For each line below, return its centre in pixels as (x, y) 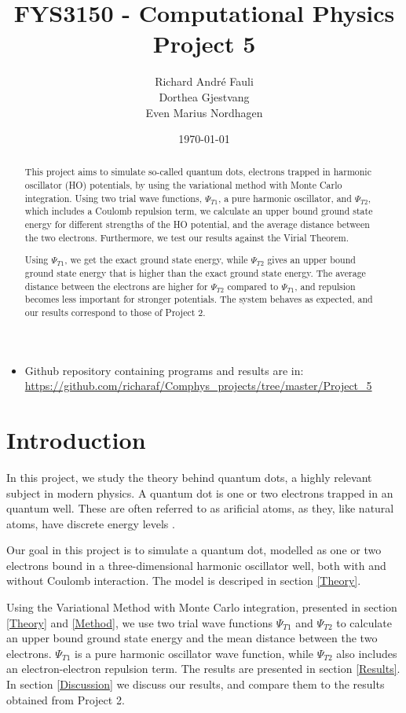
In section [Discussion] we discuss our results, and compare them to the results (196, 684)
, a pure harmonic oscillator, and (285, 198)
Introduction (76, 439)
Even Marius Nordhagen (204, 112)
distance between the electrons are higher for (116, 286)
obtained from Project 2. (66, 699)
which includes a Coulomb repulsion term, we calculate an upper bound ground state (199, 211)
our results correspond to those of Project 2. (115, 312)
